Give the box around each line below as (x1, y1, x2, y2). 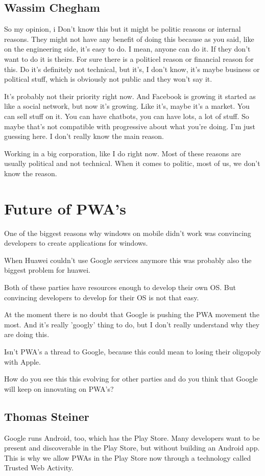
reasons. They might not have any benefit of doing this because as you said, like (4, 33, 254, 44)
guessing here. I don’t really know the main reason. (4, 131, 164, 141)
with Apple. (4, 356, 41, 367)
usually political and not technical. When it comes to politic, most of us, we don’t (4, 158, 260, 169)
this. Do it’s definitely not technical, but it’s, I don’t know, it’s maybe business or (4, 63, 260, 74)
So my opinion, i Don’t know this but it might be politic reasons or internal (4, 23, 241, 34)
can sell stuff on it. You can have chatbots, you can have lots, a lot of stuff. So (4, 110, 249, 121)
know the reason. (4, 168, 57, 178)
